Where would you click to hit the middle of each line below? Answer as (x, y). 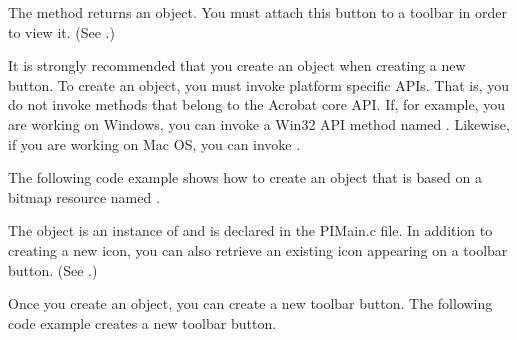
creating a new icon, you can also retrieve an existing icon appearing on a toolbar (258, 249)
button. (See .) (53, 269)
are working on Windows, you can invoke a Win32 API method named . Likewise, (259, 123)
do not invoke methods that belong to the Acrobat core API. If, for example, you (256, 104)
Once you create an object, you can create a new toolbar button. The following (250, 303)
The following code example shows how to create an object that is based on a (245, 177)
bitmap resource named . (84, 196)
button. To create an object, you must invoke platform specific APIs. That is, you (259, 84)
